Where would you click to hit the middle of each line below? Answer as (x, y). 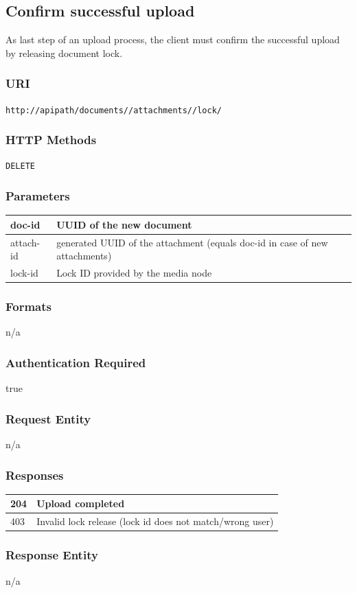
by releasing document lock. (64, 53)
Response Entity (52, 555)
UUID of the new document (124, 224)
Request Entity (48, 418)
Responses (35, 475)
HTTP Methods (51, 140)
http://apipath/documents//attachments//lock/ (114, 110)
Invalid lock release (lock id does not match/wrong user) (155, 521)
